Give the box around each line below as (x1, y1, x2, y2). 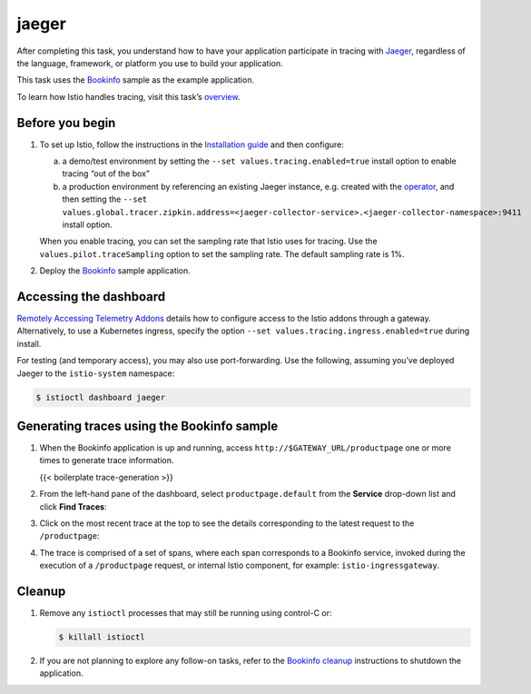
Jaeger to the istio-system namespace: (16, 368, 175, 379)
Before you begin (16, 114, 116, 131)
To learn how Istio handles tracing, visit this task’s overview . (16, 91, 241, 102)
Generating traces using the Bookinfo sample (16, 419, 279, 433)
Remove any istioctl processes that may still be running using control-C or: (39, 608, 332, 619)
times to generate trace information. (39, 455, 174, 466)
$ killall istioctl (58, 632, 145, 642)
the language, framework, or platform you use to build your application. (16, 57, 283, 68)
